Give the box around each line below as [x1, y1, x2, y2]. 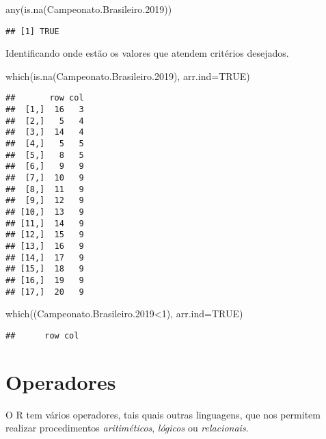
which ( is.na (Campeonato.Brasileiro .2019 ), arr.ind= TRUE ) [5, 68, 250, 83]
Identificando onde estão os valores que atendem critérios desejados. [5, 46, 289, 60]
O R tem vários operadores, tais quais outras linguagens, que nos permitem [5, 407, 321, 421]
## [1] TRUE [5, 26, 59, 36]
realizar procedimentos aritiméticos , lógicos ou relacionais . [5, 421, 249, 435]
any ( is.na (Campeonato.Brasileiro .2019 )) [5, 2, 172, 16]
